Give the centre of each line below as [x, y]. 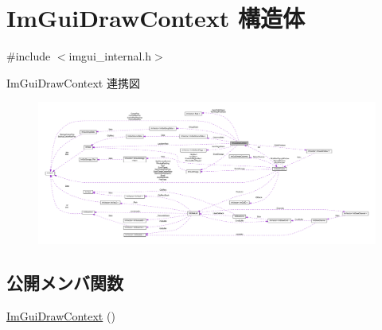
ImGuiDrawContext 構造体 [156, 18]
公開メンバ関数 [65, 282]
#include [29, 56]
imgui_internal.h [110, 56]
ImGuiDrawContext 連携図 [73, 82]
